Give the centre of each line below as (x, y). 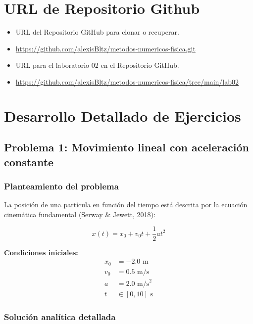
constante (29, 162)
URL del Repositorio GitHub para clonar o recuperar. (97, 32)
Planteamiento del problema (61, 186)
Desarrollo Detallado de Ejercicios (123, 116)
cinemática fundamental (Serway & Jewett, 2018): (80, 214)
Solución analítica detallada (60, 317)
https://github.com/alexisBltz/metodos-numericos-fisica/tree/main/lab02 (127, 81)
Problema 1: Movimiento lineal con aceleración (126, 147)
